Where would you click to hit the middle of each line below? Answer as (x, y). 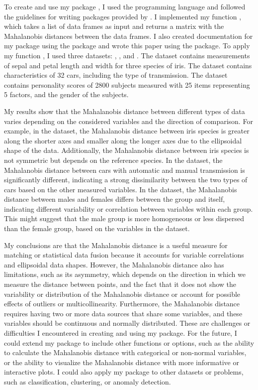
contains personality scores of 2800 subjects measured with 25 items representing (127, 84)
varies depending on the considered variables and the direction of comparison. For (129, 121)
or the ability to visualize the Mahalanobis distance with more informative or (122, 362)
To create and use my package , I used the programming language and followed (125, 6)
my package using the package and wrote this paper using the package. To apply (127, 46)
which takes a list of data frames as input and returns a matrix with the (114, 26)
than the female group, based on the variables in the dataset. (97, 228)
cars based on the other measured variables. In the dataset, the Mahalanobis (121, 189)
